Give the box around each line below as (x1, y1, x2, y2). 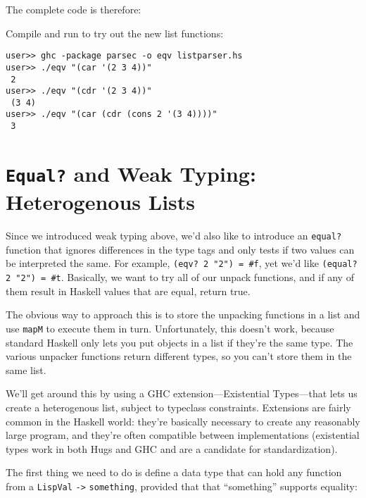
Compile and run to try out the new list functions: (6, 25, 224, 40)
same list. (6, 362, 46, 377)
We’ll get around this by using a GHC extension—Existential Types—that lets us (6, 386, 358, 401)
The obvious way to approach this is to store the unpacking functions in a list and (6, 307, 360, 322)
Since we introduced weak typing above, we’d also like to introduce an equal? (6, 228, 342, 243)
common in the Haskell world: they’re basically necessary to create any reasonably (6, 413, 360, 428)
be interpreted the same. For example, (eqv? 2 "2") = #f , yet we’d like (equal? (6, 256, 358, 270)
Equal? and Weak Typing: (6, 158, 256, 187)
